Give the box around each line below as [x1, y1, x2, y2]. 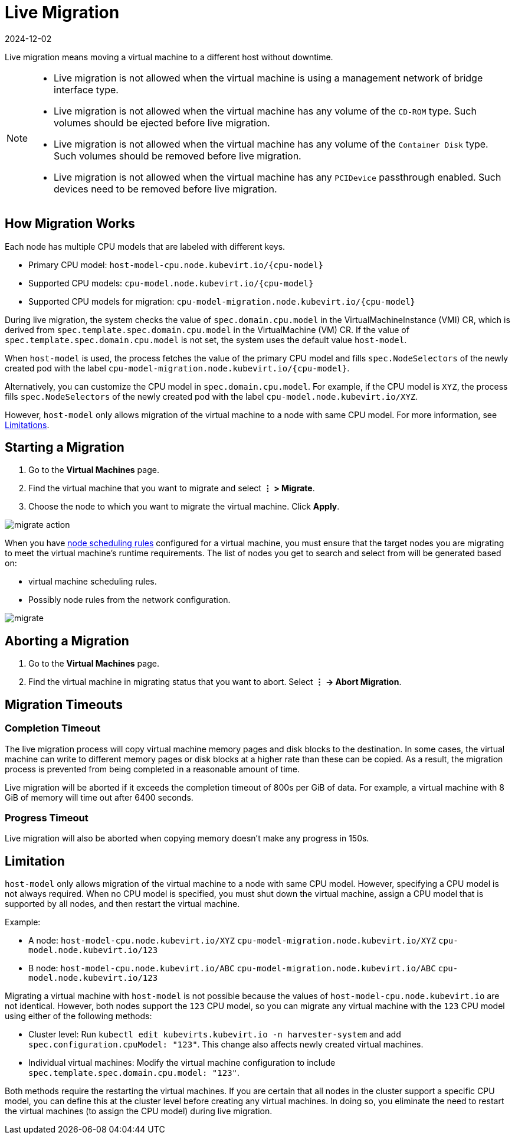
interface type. [54, 83, 119, 96]
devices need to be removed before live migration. [54, 182, 277, 195]
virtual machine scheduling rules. [28, 576, 157, 587]
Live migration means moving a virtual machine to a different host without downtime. [5, 51, 333, 62]
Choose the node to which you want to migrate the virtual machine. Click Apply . [28, 501, 340, 512]
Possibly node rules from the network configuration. [28, 595, 231, 605]
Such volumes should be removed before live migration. [54, 149, 301, 162]
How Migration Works [5, 216, 135, 231]
